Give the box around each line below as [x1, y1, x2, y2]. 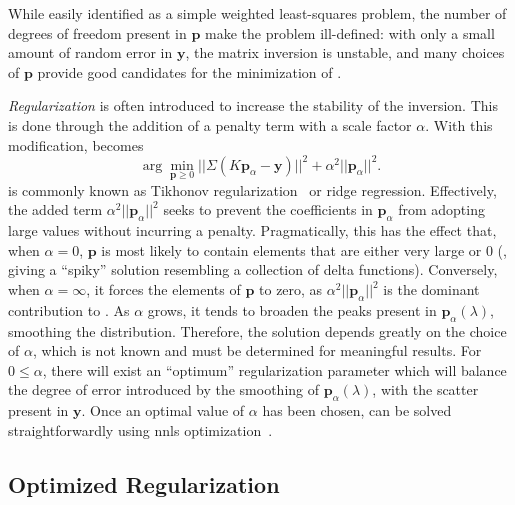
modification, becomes [8, 134, 144, 155]
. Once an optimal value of [81, 400, 245, 421]
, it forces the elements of [86, 279, 241, 300]
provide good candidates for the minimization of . [37, 61, 342, 82]
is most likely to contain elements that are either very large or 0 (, [101, 239, 507, 260]
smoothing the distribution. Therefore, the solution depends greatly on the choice [8, 320, 507, 341]
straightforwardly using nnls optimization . [8, 419, 273, 440]
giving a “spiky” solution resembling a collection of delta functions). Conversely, [8, 259, 498, 280]
